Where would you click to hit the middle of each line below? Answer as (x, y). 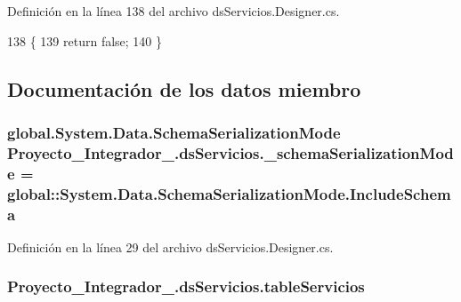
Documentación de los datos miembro (184, 88)
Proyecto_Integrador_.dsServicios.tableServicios (186, 286)
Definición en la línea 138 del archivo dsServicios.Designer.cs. (174, 11)
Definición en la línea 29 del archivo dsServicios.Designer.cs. (170, 246)
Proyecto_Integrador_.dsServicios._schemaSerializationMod (230, 152)
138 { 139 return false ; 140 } (85, 40)
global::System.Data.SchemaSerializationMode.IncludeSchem (229, 193)
